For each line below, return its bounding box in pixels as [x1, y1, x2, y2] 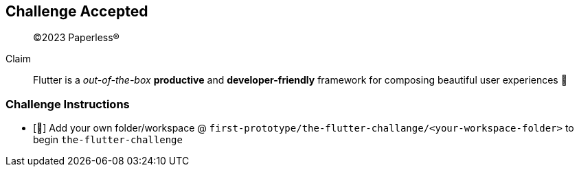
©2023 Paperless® [33, 32, 120, 44]
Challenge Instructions [5, 97, 130, 111]
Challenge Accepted [5, 3, 148, 20]
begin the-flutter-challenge [33, 134, 183, 146]
